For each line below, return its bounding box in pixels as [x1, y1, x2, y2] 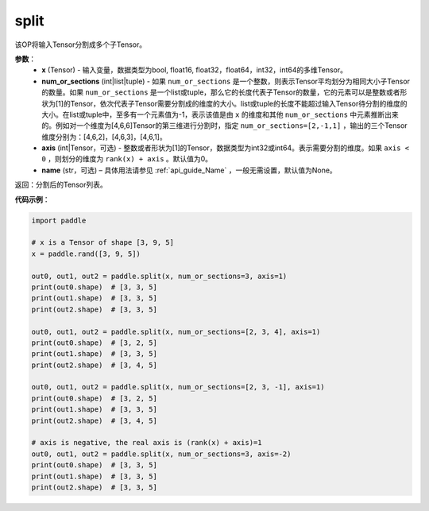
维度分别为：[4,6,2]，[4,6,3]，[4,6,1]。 [41, 132, 167, 141]
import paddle [31, 215, 87, 225]
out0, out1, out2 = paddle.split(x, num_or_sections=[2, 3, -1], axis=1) [31, 382, 325, 392]
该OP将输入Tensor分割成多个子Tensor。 [14, 40, 147, 49]
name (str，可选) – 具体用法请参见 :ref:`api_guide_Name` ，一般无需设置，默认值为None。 [41, 165, 337, 175]
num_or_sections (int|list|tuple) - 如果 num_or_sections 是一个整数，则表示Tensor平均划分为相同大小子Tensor [41, 76, 411, 86]
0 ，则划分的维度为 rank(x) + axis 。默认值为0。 [41, 154, 213, 164]
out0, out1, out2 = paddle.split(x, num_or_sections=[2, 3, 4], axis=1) [31, 327, 321, 336]
